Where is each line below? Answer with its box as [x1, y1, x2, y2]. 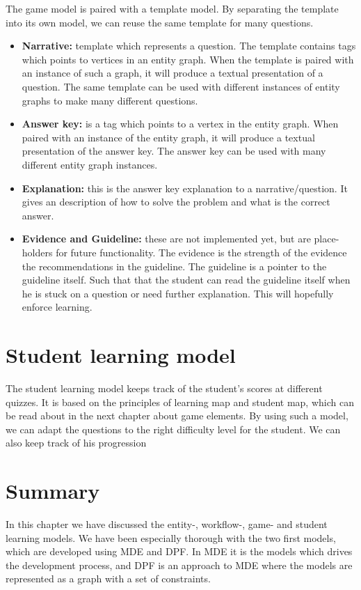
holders [22, 244, 53, 259]
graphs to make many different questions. [22, 93, 198, 107]
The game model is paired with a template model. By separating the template [6, 1, 339, 15]
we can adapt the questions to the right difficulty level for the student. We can [6, 421, 341, 436]
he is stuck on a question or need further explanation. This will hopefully [22, 286, 334, 300]
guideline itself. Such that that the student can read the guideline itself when [22, 272, 351, 287]
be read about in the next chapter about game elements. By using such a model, [6, 408, 348, 423]
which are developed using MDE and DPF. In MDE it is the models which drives [6, 544, 353, 559]
